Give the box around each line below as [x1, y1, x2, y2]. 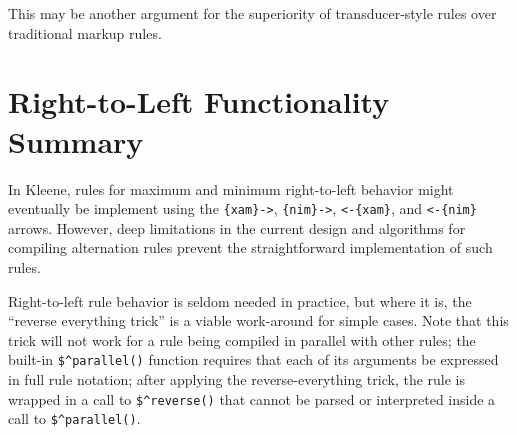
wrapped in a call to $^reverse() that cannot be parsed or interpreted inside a [8, 388, 496, 409]
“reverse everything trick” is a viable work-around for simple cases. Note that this [8, 310, 509, 331]
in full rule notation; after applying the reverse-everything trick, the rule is [8, 368, 466, 389]
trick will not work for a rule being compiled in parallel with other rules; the [8, 329, 476, 350]
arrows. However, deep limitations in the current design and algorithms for [8, 217, 466, 238]
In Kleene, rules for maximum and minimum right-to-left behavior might [8, 178, 454, 199]
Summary [8, 120, 144, 161]
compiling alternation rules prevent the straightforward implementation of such [8, 237, 493, 258]
